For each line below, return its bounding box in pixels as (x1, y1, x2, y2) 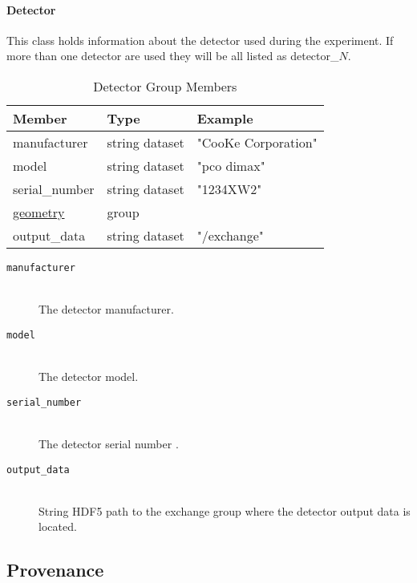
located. (38, 518, 77, 535)
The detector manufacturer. (38, 301, 174, 318)
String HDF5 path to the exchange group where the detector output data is (38, 502, 411, 519)
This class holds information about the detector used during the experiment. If (6, 31, 394, 48)
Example (196, 108, 253, 128)
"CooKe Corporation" (196, 132, 318, 152)
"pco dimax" (196, 156, 265, 175)
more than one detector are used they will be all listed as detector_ (6, 47, 339, 64)
